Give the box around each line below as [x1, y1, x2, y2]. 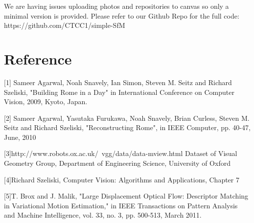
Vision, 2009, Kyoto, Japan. [4, 96, 88, 107]
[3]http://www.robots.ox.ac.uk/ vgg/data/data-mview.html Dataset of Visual [4, 148, 237, 158]
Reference [4, 48, 72, 68]
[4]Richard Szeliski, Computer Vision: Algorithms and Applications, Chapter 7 [4, 174, 239, 184]
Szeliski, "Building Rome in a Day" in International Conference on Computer [4, 87, 234, 97]
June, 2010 [4, 132, 36, 142]
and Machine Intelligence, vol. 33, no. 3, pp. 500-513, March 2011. [4, 210, 202, 220]
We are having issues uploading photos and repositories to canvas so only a [4, 1, 229, 11]
